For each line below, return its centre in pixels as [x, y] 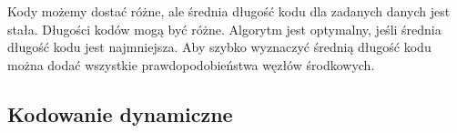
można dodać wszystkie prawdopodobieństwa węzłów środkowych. [191, 64]
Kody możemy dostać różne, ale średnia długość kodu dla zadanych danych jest [229, 11]
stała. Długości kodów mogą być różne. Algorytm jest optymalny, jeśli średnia [224, 29]
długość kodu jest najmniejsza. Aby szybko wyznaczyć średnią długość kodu [219, 47]
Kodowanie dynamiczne [120, 113]
